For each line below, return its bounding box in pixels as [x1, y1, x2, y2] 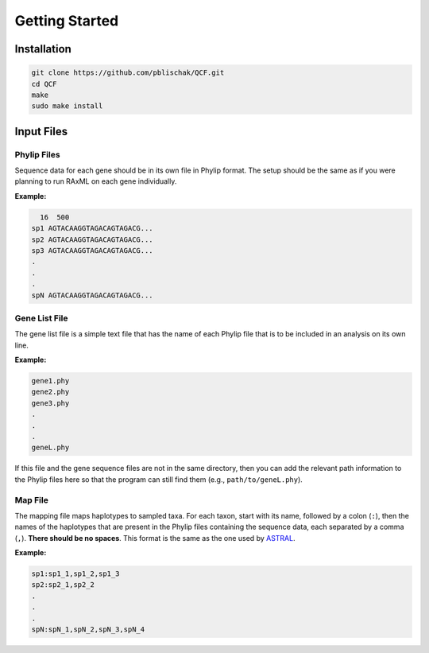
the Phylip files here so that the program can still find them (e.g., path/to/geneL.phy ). [14, 474, 303, 484]
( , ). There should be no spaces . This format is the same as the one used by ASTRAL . [14, 533, 296, 542]
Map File [14, 494, 49, 505]
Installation [14, 42, 71, 56]
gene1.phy [31, 376, 70, 386]
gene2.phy [31, 387, 70, 397]
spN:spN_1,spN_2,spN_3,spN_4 [31, 625, 145, 634]
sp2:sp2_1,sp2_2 [31, 581, 95, 589]
